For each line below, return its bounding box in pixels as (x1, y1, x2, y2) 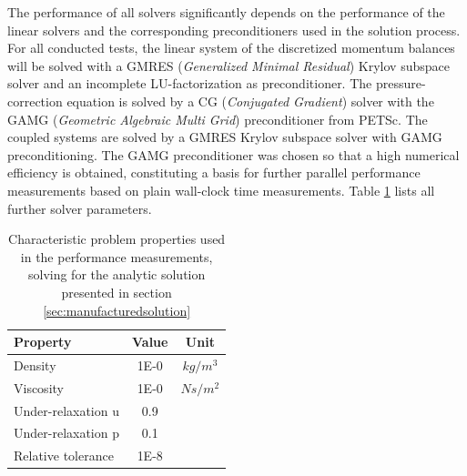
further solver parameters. (7, 198, 152, 218)
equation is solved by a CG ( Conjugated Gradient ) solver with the (66, 91, 434, 110)
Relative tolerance (14, 446, 114, 465)
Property (14, 332, 72, 351)
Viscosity (14, 378, 64, 397)
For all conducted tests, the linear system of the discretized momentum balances (7, 38, 455, 57)
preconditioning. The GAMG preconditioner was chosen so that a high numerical (7, 145, 460, 164)
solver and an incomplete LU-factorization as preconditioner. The (7, 74, 372, 93)
